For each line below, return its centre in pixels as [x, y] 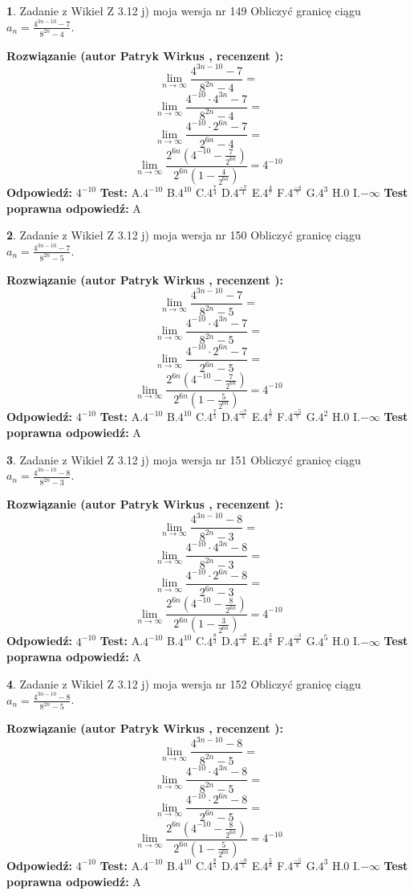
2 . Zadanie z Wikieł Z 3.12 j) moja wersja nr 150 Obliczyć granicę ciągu [184, 235]
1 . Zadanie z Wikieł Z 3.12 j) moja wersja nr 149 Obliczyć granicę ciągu [184, 10]
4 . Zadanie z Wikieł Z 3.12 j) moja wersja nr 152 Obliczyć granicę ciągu [184, 683]
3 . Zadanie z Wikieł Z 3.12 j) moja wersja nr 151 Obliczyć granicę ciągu [184, 459]
